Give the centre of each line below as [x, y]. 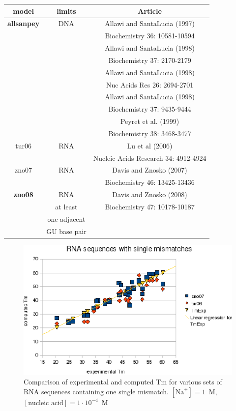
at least [66, 206]
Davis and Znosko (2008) [150, 194]
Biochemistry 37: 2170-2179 [150, 60]
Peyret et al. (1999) [150, 121]
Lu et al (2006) [150, 145]
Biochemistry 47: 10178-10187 [150, 206]
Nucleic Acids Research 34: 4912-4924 [150, 158]
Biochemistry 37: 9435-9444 [150, 109]
